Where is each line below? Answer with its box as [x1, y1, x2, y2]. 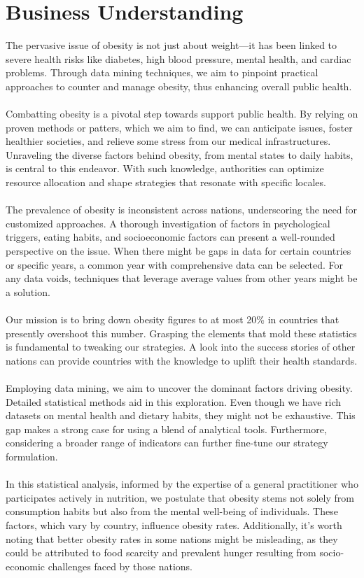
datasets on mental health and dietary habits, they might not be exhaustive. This [6, 408, 356, 423]
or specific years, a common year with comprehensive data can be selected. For [6, 257, 344, 272]
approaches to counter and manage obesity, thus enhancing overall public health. [6, 78, 352, 93]
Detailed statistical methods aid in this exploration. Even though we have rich [6, 394, 342, 409]
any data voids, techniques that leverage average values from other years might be [6, 271, 358, 286]
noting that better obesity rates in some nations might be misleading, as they [6, 531, 338, 546]
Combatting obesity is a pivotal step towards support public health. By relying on [6, 106, 358, 121]
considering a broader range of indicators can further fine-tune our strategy [6, 435, 328, 450]
